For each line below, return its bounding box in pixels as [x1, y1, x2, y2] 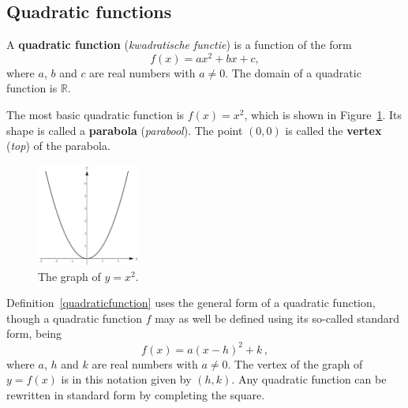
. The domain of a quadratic [225, 64, 361, 80]
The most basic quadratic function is [6, 107, 185, 123]
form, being [6, 325, 62, 342]
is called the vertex [285, 122, 382, 138]
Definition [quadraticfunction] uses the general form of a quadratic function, [6, 294, 376, 311]
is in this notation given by [61, 371, 192, 387]
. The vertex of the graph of [227, 355, 363, 372]
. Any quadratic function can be [231, 371, 387, 387]
